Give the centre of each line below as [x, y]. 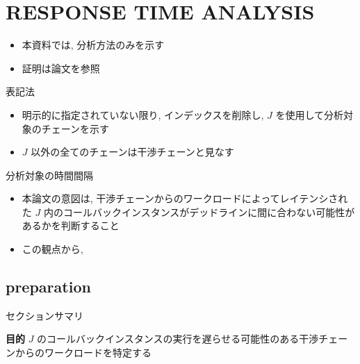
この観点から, [52, 249]
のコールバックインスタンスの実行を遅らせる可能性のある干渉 [178, 339]
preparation [48, 287]
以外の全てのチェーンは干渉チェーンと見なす [132, 152]
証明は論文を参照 [61, 68]
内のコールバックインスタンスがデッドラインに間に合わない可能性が [199, 212]
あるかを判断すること [71, 225]
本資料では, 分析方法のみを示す [93, 45]
